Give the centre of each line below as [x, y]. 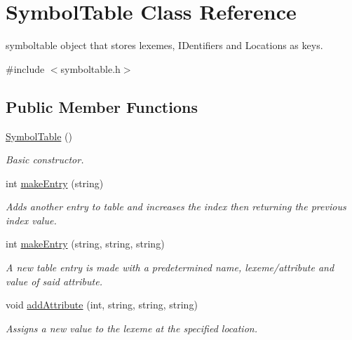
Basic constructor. [45, 159]
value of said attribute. [54, 281]
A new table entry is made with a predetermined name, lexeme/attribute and [170, 267]
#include [25, 68]
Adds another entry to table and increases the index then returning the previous [176, 206]
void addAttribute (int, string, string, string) [102, 305]
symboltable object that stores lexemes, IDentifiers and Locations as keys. [164, 45]
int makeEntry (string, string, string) [85, 244]
